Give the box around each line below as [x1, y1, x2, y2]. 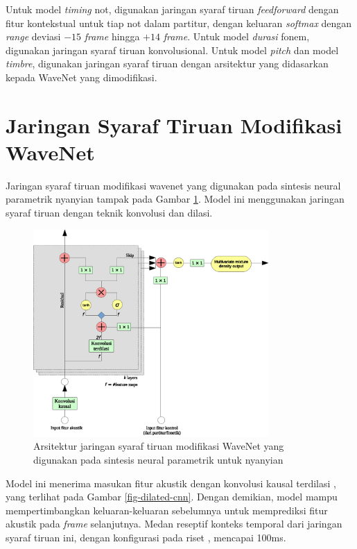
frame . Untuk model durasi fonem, [163, 29, 310, 44]
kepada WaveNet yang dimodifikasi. [6, 69, 157, 84]
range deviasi [6, 29, 61, 44]
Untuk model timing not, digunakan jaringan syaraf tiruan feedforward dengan [6, 2, 339, 16]
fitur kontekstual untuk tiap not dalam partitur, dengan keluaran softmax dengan [6, 15, 352, 30]
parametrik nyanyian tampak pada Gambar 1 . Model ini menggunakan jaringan [6, 192, 345, 206]
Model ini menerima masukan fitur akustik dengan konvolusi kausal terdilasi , [6, 475, 336, 490]
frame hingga [84, 29, 140, 44]
